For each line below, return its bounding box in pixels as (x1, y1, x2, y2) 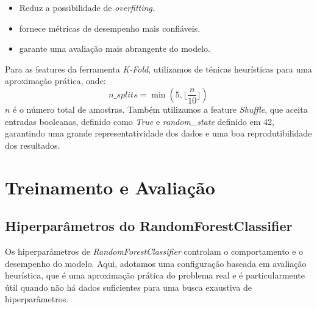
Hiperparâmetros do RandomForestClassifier (5, 216, 293, 235)
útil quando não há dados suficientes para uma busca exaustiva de (5, 280, 252, 293)
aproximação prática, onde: (5, 74, 106, 87)
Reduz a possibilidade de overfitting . (19, 1, 155, 13)
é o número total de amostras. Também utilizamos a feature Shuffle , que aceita (13, 102, 308, 115)
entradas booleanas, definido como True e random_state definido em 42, (5, 115, 274, 127)
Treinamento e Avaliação (5, 174, 215, 199)
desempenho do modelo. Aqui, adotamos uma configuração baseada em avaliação (5, 257, 307, 269)
